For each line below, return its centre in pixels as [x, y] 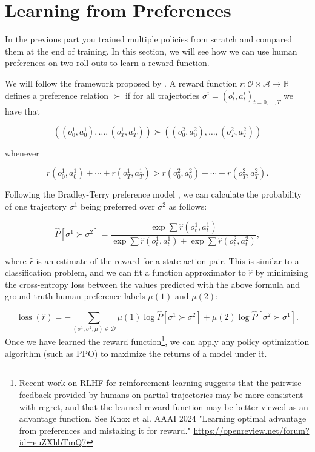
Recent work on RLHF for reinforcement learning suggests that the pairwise [160, 383]
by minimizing [282, 272]
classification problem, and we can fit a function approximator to [125, 272]
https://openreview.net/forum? [251, 430]
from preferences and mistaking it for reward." [105, 430]
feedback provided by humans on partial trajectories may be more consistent [161, 394]
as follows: [188, 206]
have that [22, 111]
